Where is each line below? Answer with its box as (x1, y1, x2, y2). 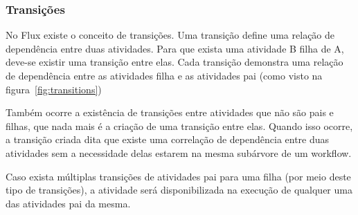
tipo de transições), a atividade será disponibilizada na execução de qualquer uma (6, 183, 352, 197)
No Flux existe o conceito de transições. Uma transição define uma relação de (6, 28, 335, 42)
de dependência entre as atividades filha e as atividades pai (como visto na (6, 68, 323, 82)
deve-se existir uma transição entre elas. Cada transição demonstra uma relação (6, 55, 343, 69)
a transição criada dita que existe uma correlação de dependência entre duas (6, 132, 330, 147)
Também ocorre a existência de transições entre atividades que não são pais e (6, 105, 334, 120)
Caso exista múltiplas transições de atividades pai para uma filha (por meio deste (6, 169, 351, 183)
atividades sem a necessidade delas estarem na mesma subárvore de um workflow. (6, 145, 352, 160)
